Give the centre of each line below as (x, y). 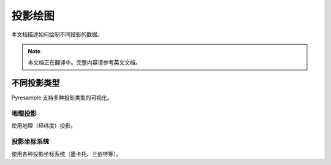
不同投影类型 (36, 83)
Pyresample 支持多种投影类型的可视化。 (62, 98)
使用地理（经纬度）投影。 (44, 126)
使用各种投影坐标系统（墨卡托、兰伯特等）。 (67, 154)
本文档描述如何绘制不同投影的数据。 (57, 34)
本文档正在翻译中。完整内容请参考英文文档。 (84, 63)
